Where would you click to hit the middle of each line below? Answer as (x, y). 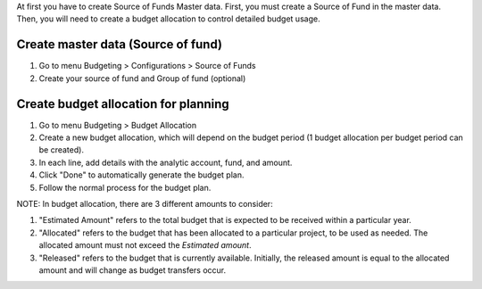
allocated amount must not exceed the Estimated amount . (145, 245)
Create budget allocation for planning (123, 104)
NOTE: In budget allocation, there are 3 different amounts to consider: (145, 203)
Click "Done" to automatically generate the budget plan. (141, 175)
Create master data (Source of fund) (120, 45)
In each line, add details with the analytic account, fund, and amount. (166, 162)
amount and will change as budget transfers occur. (133, 270)
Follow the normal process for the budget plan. (125, 187)
